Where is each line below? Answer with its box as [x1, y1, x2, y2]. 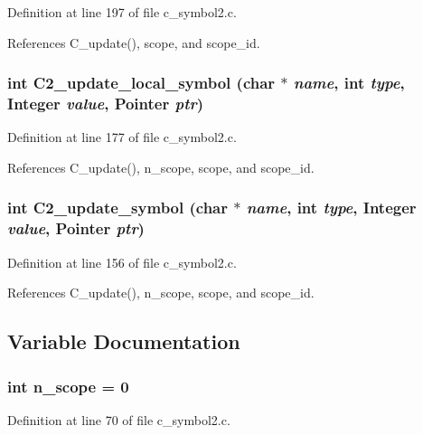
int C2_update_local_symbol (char [7, 71, 276, 94]
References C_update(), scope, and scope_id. [7, 33, 260, 52]
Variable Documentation [7, 327, 240, 355]
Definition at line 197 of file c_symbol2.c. [7, 3, 237, 21]
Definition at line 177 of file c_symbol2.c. [7, 128, 237, 147]
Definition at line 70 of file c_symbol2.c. [7, 410, 230, 429]
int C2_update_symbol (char [7, 196, 228, 219]
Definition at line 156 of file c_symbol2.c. [7, 252, 237, 271]
